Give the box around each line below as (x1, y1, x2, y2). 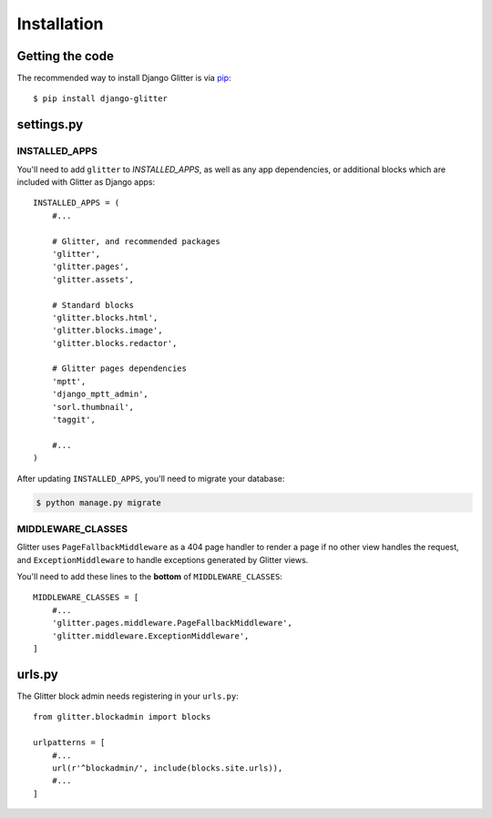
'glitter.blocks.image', (51, 325, 163, 336)
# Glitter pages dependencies (51, 363, 187, 373)
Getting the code (16, 48, 114, 64)
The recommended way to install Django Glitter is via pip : (16, 73, 231, 84)
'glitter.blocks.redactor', (51, 338, 178, 348)
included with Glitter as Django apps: (16, 177, 155, 187)
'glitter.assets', (51, 274, 135, 284)
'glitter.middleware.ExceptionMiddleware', (51, 630, 250, 641)
